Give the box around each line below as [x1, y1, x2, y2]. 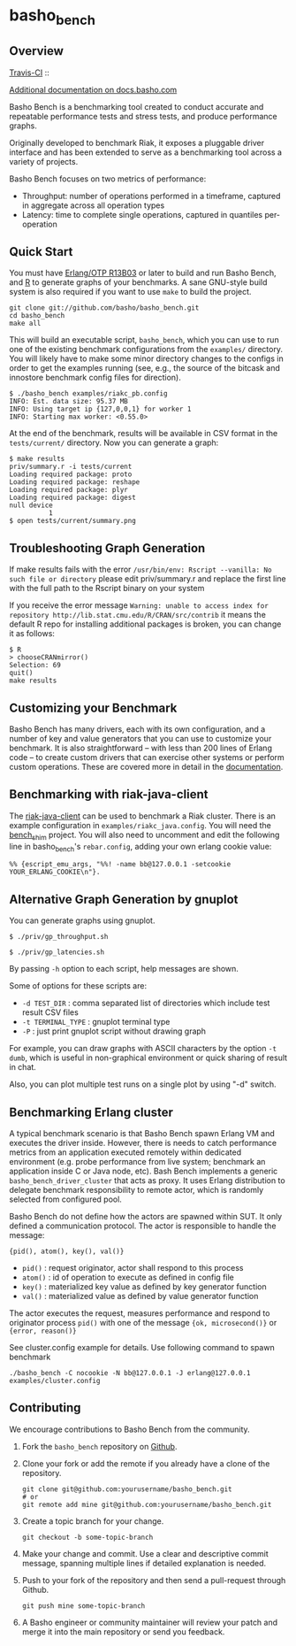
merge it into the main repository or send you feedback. [21, 1626, 225, 1637]
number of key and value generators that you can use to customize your [9, 734, 272, 744]
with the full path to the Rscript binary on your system [9, 583, 205, 594]
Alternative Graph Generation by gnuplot [9, 891, 239, 907]
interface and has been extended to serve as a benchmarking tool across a [9, 147, 283, 158]
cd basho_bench [9, 312, 65, 320]
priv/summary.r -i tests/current [9, 462, 133, 472]
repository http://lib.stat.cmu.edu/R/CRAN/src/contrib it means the [9, 610, 267, 620]
